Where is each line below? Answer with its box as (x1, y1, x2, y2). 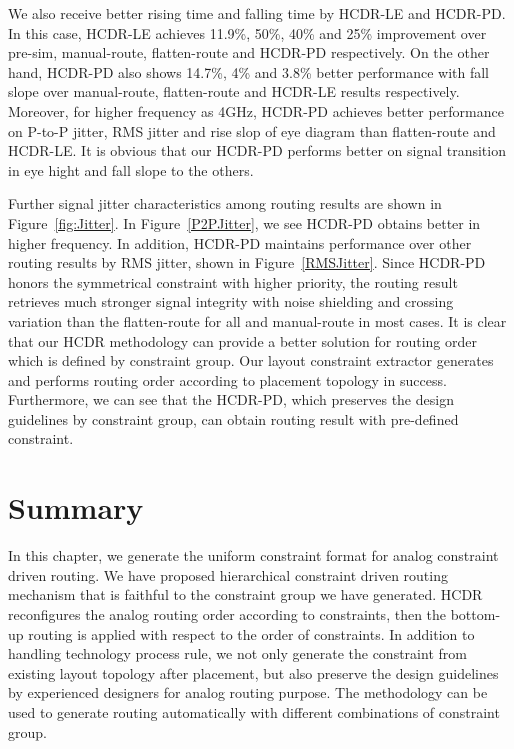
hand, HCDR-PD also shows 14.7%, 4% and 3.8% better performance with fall (8, 61, 490, 82)
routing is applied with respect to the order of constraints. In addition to (28, 623, 475, 644)
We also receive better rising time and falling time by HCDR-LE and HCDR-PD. (8, 3, 506, 23)
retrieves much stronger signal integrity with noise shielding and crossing (8, 291, 454, 312)
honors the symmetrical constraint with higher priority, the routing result (8, 271, 458, 292)
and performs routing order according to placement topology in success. (8, 369, 447, 390)
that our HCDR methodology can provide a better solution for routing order (8, 330, 478, 351)
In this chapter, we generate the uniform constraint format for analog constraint (8, 545, 499, 566)
